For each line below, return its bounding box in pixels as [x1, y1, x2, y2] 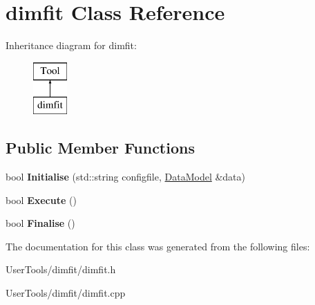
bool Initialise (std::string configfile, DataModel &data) [6, 169, 246, 184]
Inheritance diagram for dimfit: [6, 38, 137, 53]
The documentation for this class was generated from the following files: [6, 239, 310, 253]
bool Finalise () [6, 216, 75, 230]
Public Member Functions [6, 137, 195, 158]
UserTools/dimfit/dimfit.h [6, 262, 116, 277]
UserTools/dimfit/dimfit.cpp [6, 286, 126, 300]
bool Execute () [6, 192, 77, 207]
